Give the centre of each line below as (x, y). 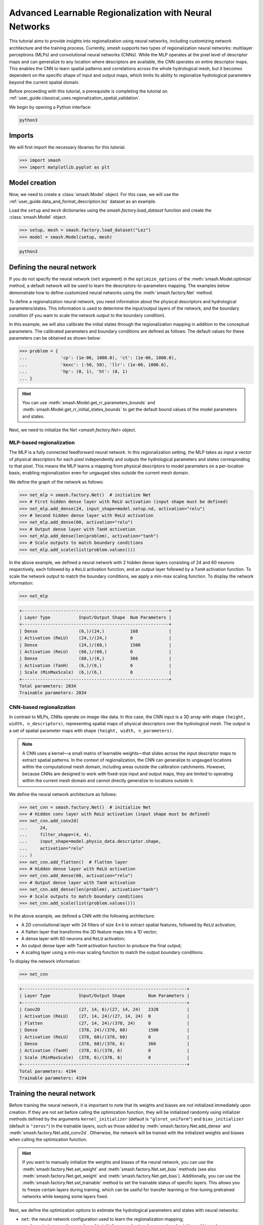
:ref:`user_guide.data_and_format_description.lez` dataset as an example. (83, 201)
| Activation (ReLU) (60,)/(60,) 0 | (95, 651)
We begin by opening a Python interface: (50, 107)
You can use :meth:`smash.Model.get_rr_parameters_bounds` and (88, 402)
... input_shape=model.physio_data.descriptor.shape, (90, 841)
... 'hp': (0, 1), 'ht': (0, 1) (74, 372)
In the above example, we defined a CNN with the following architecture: (82, 916)
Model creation (33, 183)
